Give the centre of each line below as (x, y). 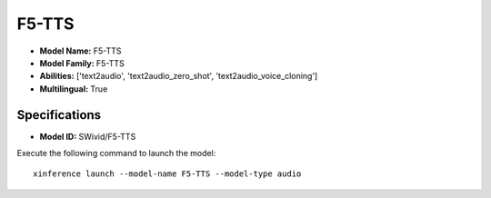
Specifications (59, 115)
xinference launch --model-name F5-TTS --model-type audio (167, 174)
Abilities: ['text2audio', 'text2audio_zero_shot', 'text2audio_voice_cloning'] (179, 76)
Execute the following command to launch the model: (116, 153)
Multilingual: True (74, 89)
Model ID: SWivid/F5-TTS (88, 136)
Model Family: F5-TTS (82, 63)
